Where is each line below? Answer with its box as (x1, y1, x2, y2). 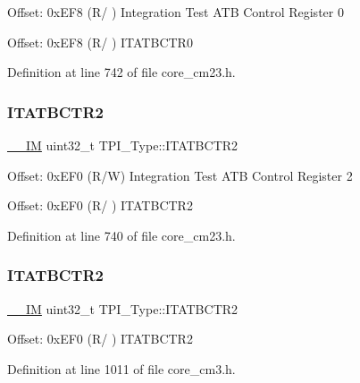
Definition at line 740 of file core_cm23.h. (7, 226, 236, 244)
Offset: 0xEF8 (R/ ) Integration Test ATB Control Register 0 (7, 3, 344, 21)
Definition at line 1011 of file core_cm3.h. (7, 359, 236, 378)
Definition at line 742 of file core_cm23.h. (7, 63, 236, 81)
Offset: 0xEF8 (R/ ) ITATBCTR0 (7, 32, 193, 51)
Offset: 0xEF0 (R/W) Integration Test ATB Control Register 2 (7, 166, 353, 184)
